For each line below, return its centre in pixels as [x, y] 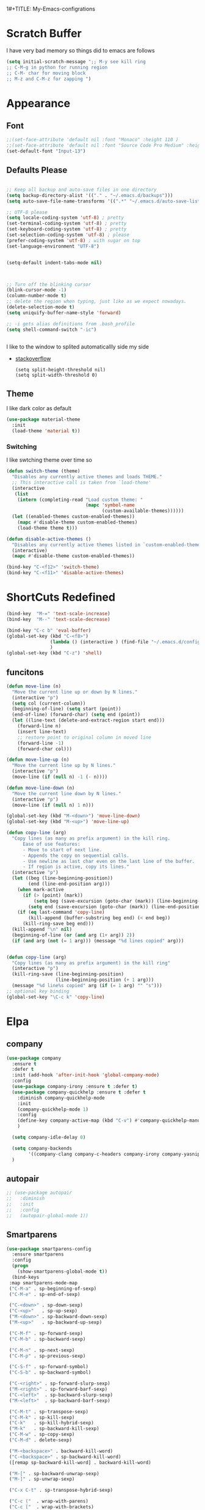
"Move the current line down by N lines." [67, 794]
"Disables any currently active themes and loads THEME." [87, 477]
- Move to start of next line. [62, 849]
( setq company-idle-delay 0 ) [49, 1138]
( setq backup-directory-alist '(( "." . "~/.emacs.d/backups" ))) [90, 195]
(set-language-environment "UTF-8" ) [53, 246]
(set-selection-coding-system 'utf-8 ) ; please [68, 235]
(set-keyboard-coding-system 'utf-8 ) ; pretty [67, 229]
